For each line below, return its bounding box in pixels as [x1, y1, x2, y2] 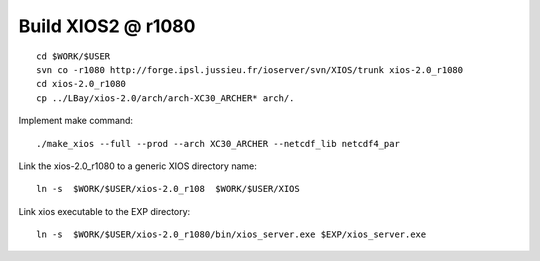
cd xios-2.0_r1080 [36, 78, 127, 90]
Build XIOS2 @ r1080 [18, 15, 196, 37]
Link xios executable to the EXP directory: [18, 205, 191, 217]
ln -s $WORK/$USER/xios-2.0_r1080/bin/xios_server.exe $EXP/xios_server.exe [36, 229, 427, 240]
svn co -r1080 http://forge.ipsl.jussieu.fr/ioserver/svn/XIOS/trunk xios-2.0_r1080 [36, 64, 464, 75]
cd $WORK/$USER [36, 50, 111, 62]
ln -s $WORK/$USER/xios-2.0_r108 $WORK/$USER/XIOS [36, 183, 300, 195]
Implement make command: [18, 115, 134, 127]
